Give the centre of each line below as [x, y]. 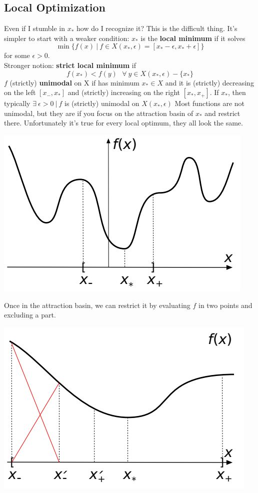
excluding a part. [30, 315]
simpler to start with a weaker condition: [67, 38]
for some [17, 55]
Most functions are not [210, 103]
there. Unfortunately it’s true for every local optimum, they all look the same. [123, 123]
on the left [20, 92]
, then [237, 92]
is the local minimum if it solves [193, 38]
